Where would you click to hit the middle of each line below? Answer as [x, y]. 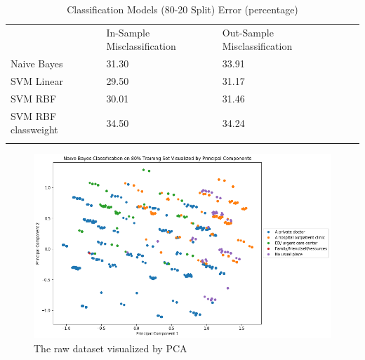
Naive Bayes [37, 64]
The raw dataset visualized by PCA [111, 348]
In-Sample [128, 32]
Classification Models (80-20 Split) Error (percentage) [182, 9]
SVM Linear [37, 81]
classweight [34, 129]
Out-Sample [248, 32]
